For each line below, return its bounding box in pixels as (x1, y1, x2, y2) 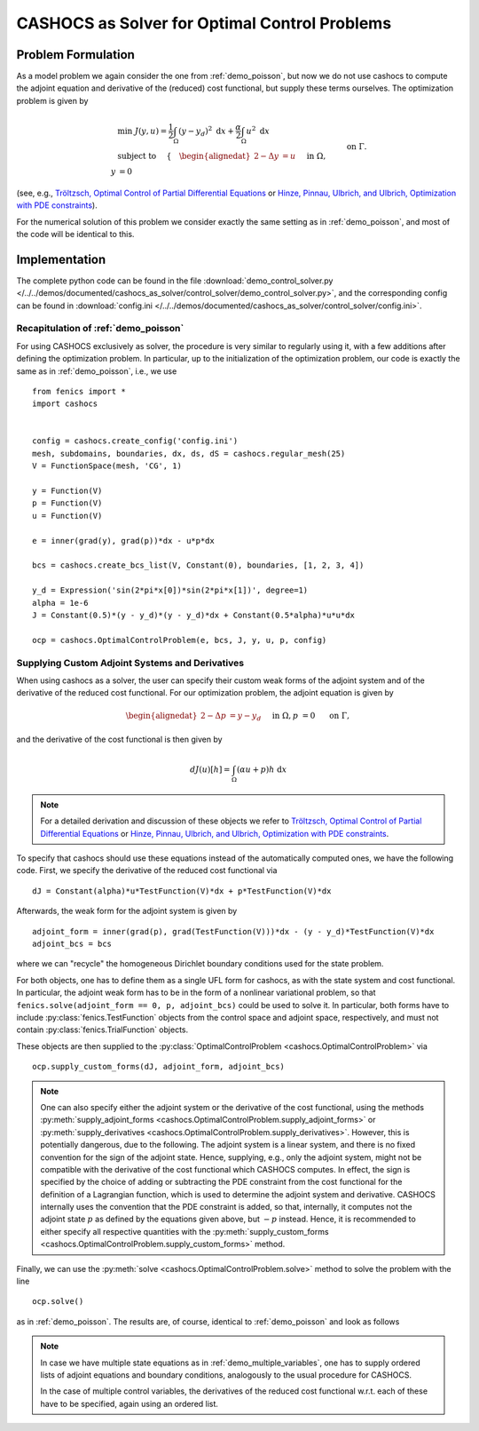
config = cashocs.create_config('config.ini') (32, 436, 239, 446)
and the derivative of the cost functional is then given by (16, 734, 223, 744)
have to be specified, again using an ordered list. (40, 1398, 219, 1409)
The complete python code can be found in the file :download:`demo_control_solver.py (16, 275, 334, 286)
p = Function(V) (32, 498, 103, 508)
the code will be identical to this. (16, 228, 135, 239)
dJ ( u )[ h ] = (189, 765, 231, 775)
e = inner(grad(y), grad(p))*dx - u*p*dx (32, 536, 215, 545)
